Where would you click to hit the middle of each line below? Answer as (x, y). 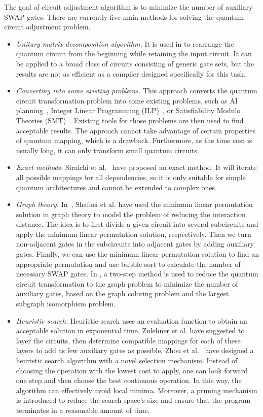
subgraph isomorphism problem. (66, 304)
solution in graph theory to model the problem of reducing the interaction (131, 214)
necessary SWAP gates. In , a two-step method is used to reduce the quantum (137, 274)
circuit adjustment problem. (47, 27)
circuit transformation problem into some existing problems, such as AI (127, 100)
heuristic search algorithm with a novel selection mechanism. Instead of (127, 360)
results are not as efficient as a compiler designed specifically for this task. (131, 73)
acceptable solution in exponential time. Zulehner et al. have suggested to (130, 331)
